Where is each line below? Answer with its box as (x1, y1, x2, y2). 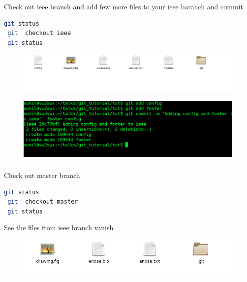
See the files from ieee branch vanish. (4, 222, 116, 233)
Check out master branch (4, 170, 80, 180)
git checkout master (7, 198, 78, 206)
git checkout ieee (7, 30, 71, 37)
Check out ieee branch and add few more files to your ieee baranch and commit (4, 1, 243, 11)
